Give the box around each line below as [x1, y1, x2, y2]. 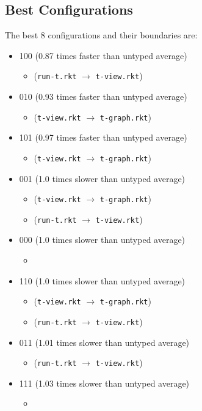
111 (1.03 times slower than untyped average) [19, 376, 190, 389]
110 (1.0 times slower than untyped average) [19, 274, 186, 287]
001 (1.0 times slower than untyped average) [19, 172, 186, 184]
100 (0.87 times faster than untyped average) [19, 49, 187, 61]
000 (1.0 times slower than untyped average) [19, 233, 186, 246]
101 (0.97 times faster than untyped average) [19, 131, 187, 144]
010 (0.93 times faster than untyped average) [19, 90, 187, 103]
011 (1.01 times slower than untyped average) [19, 335, 190, 348]
